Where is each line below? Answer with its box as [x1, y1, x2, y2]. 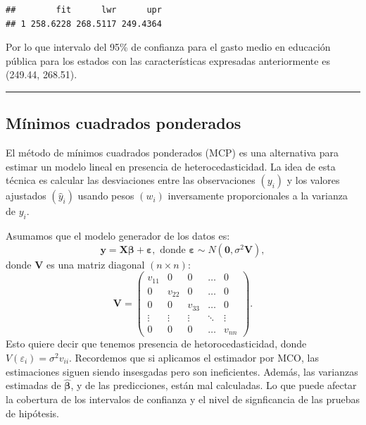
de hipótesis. [6, 405, 59, 420]
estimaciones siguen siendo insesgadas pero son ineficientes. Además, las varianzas [6, 364, 358, 378]
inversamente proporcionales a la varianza [168, 188, 348, 203]
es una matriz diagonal [46, 257, 145, 271]
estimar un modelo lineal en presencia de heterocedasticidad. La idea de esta [6, 159, 336, 173]
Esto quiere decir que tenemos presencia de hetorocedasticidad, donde [6, 336, 307, 351]
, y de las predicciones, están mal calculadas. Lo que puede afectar [70, 378, 357, 393]
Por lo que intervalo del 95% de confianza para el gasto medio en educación [6, 39, 331, 54]
